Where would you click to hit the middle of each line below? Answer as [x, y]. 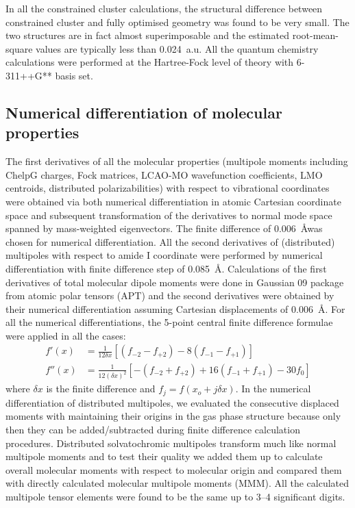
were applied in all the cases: [66, 335]
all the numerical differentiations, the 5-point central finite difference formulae [169, 322]
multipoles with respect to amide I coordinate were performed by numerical [164, 255]
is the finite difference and [101, 389]
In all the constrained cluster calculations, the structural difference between [164, 8]
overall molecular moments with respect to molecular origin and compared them [174, 469]
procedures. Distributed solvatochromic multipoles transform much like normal [171, 443]
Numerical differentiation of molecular [144, 112]
